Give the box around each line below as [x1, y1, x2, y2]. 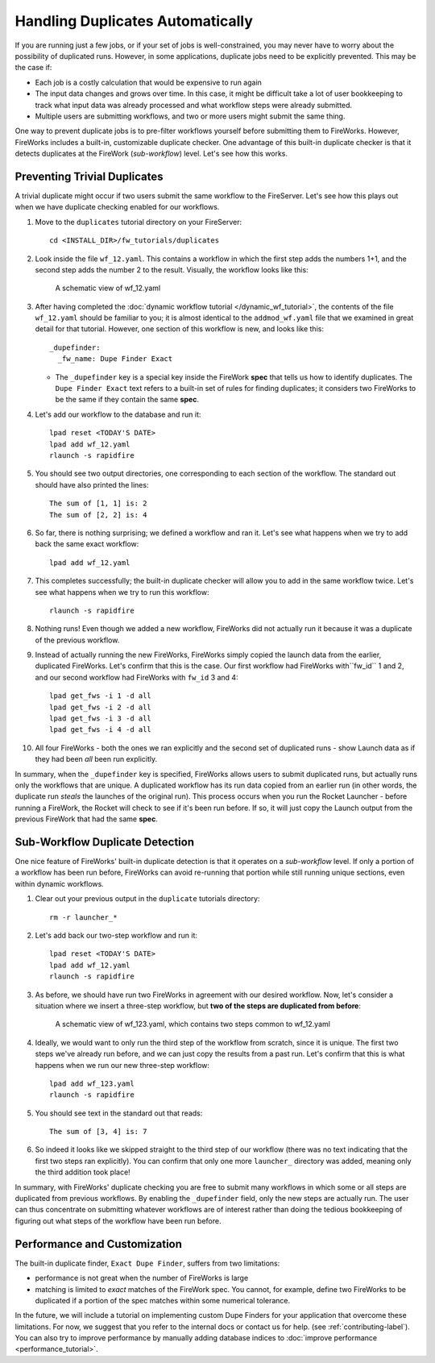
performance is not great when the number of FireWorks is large [35, 1274, 249, 1283]
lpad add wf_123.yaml [49, 1078, 135, 1088]
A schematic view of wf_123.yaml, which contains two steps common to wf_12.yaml [55, 1020, 330, 1029]
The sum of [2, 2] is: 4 [49, 510, 147, 519]
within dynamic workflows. [14, 879, 104, 888]
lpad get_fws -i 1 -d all [49, 692, 152, 700]
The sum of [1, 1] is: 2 [49, 499, 147, 508]
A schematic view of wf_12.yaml [55, 283, 161, 293]
